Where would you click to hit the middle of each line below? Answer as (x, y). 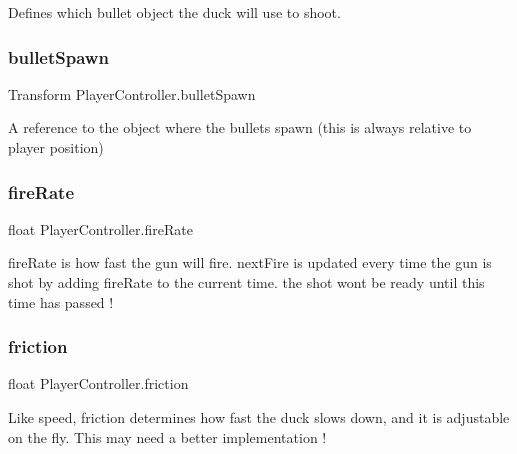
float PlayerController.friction (98, 383)
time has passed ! (61, 301)
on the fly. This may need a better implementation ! (167, 436)
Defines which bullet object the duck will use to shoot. (174, 12)
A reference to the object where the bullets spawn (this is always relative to (240, 127)
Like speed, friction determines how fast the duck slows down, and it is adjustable (259, 417)
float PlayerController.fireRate (100, 228)
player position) (56, 147)
